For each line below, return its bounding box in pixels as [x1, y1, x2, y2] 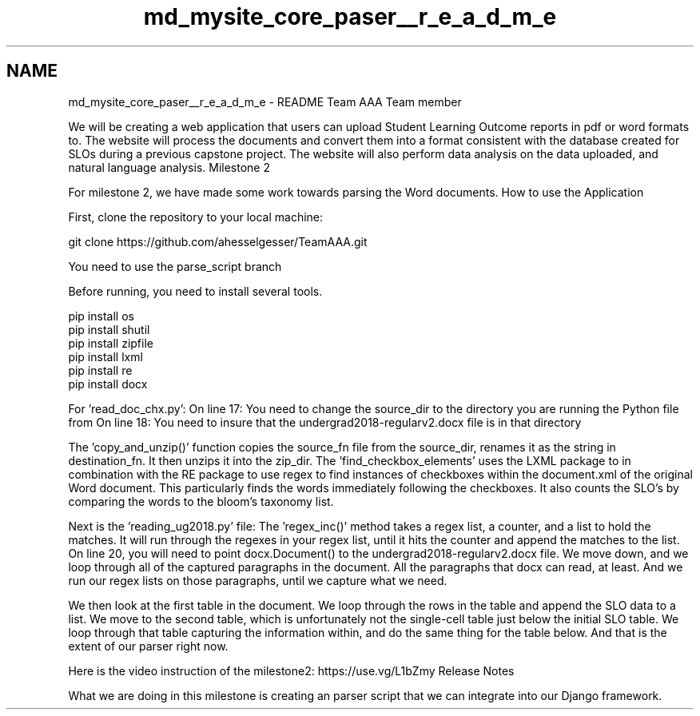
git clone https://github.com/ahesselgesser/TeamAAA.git [68, 234, 368, 249]
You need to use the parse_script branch [68, 259, 282, 273]
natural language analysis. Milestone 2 [68, 160, 270, 174]
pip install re [68, 363, 133, 377]
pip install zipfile [68, 336, 153, 350]
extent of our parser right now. [68, 638, 229, 653]
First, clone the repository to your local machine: [68, 209, 324, 224]
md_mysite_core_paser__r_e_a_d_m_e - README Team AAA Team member [68, 94, 462, 109]
